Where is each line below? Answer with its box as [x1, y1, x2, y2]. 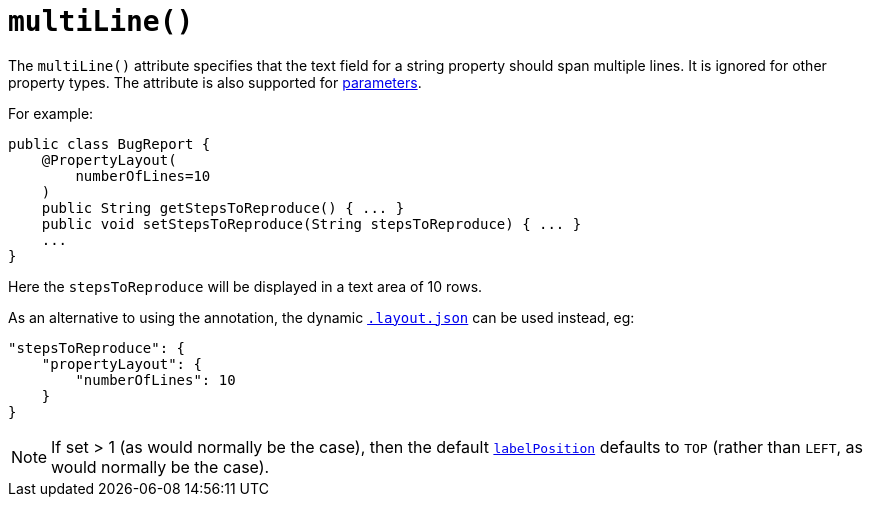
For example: [8, 104, 94, 122]
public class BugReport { [8, 135, 211, 152]
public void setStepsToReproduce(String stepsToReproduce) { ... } [41, 215, 582, 232]
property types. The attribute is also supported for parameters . [8, 73, 422, 91]
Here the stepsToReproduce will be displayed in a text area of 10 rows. [8, 277, 483, 295]
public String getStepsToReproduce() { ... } [41, 199, 405, 216]
